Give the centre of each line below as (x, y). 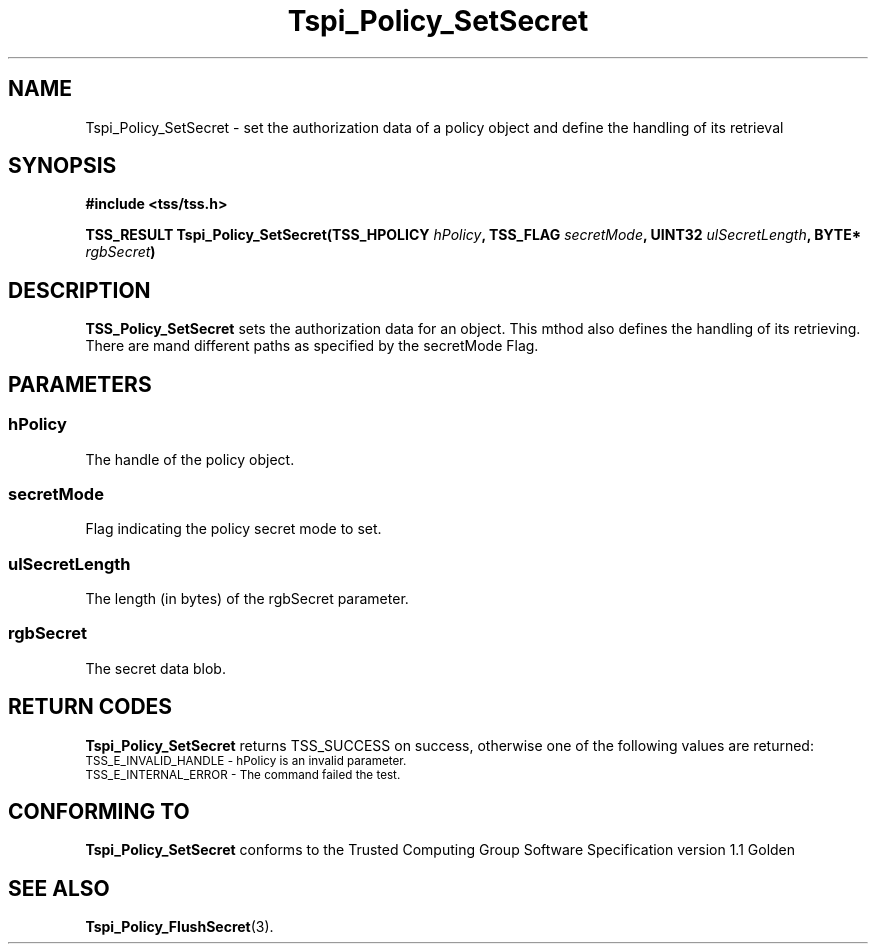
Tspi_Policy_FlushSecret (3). (179, 927)
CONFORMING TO (99, 812)
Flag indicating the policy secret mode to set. (233, 529)
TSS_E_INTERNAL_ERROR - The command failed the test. (243, 774)
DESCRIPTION (79, 290)
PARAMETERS (80, 384)
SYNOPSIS (62, 166)
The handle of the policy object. (190, 459)
